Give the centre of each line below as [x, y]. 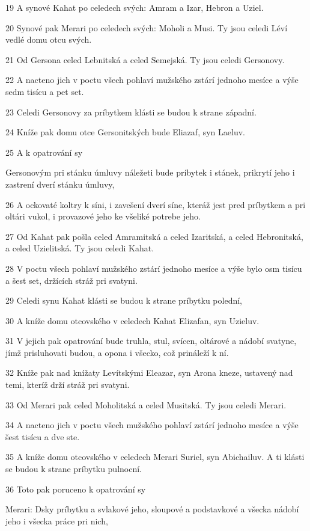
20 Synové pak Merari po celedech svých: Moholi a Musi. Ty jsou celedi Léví [147, 27]
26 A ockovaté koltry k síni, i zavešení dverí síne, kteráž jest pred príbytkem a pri [156, 204]
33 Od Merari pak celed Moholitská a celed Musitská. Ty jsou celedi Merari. [146, 404]
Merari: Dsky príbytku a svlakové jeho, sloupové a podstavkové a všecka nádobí [152, 509]
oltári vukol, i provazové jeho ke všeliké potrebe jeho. [103, 216]
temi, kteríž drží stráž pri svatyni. [68, 385]
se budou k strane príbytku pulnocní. [74, 469]
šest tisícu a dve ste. [43, 436]
